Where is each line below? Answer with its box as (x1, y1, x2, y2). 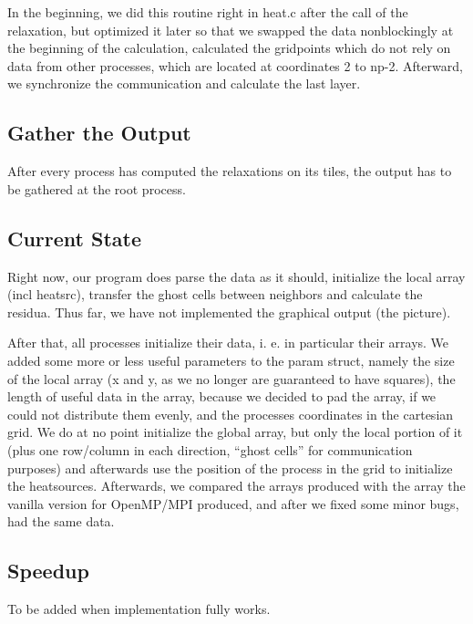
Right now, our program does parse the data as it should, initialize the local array (7, 266, 466, 286)
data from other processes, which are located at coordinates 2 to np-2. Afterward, (7, 56, 463, 75)
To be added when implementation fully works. (7, 599, 271, 619)
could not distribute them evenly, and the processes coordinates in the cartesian (7, 404, 454, 423)
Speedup (7, 556, 89, 585)
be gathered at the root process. (7, 179, 186, 198)
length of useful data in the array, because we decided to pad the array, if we (7, 387, 437, 406)
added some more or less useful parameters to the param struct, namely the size (7, 350, 455, 369)
